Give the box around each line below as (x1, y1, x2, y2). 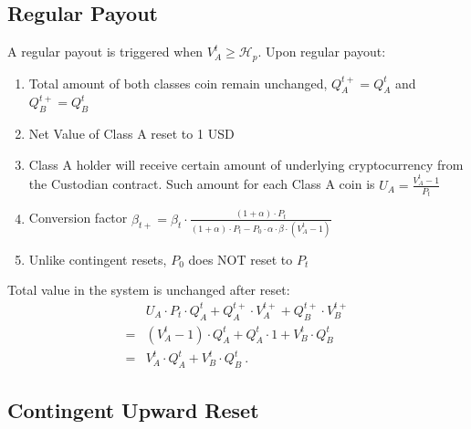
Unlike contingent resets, (28, 249, 167, 268)
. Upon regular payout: (257, 42, 386, 61)
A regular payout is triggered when (7, 42, 204, 61)
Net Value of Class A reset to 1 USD (28, 124, 235, 143)
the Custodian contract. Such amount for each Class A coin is (28, 174, 375, 194)
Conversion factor (28, 208, 128, 227)
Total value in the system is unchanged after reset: (7, 280, 290, 299)
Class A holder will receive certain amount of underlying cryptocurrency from (28, 154, 464, 173)
